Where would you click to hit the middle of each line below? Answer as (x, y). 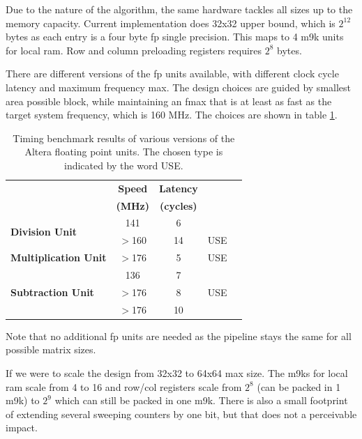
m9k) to (23, 400)
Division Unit (44, 231)
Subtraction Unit (52, 292)
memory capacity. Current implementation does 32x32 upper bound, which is (171, 23)
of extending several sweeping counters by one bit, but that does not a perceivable (181, 414)
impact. (22, 428)
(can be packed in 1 (299, 386)
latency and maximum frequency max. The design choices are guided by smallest (179, 87)
